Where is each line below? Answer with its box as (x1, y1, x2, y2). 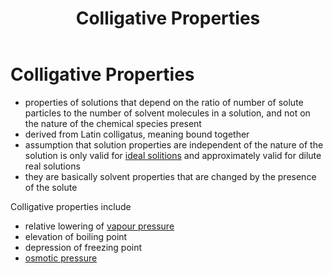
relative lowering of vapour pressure (24, 220, 175, 232)
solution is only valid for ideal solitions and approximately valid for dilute (24, 149, 322, 161)
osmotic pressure (24, 252, 98, 264)
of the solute (24, 181, 78, 193)
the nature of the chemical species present (24, 117, 202, 129)
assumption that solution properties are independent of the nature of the (24, 138, 324, 151)
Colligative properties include (10, 200, 132, 212)
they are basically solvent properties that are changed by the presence (24, 170, 317, 182)
